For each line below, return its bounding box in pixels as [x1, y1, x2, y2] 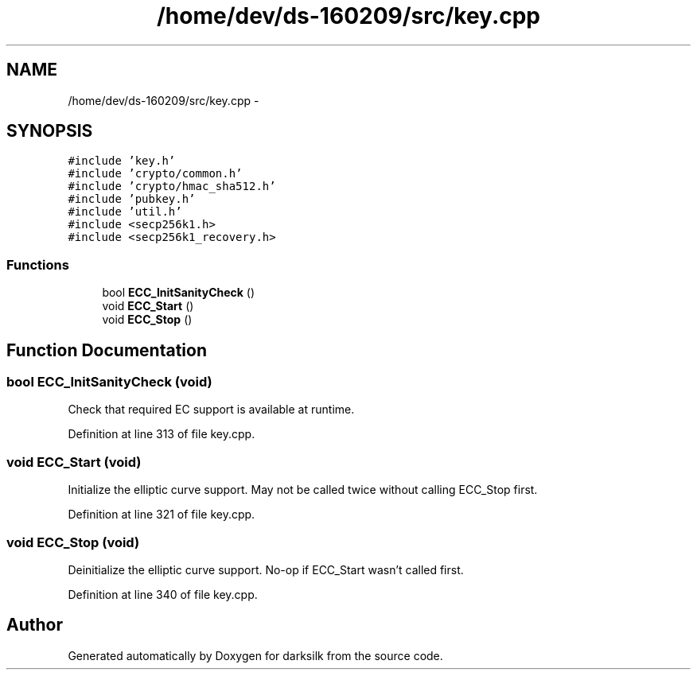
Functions [6, 256, 69, 273]
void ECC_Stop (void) [6, 534, 140, 550]
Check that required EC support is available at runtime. [68, 402, 355, 417]
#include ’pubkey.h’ [68, 192, 196, 206]
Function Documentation [6, 340, 207, 360]
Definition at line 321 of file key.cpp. [68, 507, 255, 522]
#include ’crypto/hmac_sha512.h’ [68, 180, 276, 193]
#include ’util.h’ [68, 205, 182, 219]
